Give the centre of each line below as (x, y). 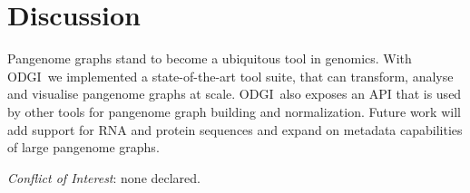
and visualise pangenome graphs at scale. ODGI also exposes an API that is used (235, 94)
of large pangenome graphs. (83, 147)
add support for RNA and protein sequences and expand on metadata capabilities (235, 129)
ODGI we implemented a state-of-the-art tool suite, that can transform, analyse (230, 76)
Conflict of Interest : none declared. (104, 177)
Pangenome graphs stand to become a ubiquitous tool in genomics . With (210, 58)
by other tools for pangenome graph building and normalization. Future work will (234, 111)
